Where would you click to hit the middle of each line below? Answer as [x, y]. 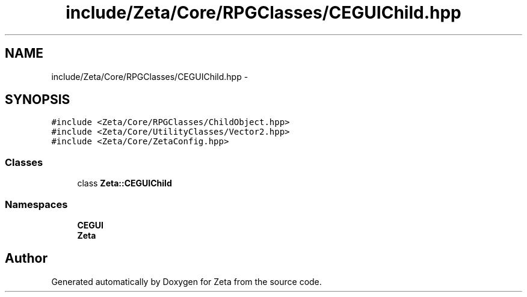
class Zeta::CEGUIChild [125, 183]
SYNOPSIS [38, 100]
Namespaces [36, 204]
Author [26, 259]
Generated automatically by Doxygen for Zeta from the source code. [186, 281]
